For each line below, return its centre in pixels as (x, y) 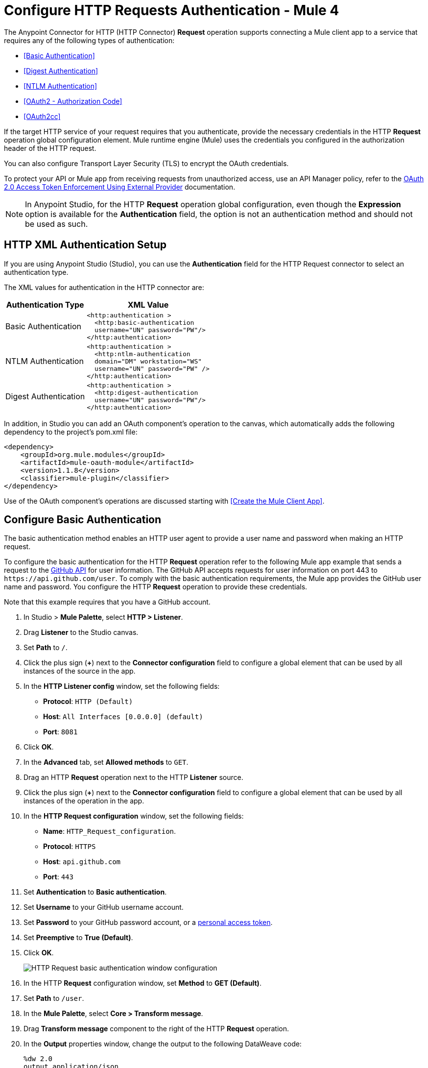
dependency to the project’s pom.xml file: (71, 432)
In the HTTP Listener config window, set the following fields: (122, 686)
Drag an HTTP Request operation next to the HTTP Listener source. (133, 777)
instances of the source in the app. (80, 671)
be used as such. (57, 224)
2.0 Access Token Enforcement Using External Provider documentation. (120, 187)
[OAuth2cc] (42, 116)
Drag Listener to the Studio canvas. (81, 632)
